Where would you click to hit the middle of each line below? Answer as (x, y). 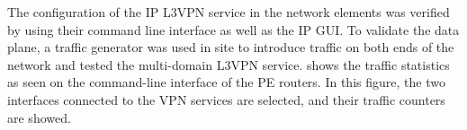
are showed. (39, 117)
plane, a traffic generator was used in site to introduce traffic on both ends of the (231, 47)
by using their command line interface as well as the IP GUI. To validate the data (233, 29)
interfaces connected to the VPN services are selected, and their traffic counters (226, 99)
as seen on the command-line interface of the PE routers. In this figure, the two (226, 82)
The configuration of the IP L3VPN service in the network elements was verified (229, 12)
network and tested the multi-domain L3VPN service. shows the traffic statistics (229, 64)
